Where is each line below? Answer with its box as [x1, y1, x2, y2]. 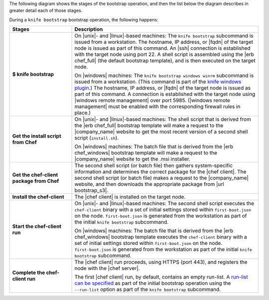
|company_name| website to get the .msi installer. [74, 155, 190, 162]
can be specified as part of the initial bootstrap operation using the [74, 280, 231, 287]
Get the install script [12, 133, 62, 140]
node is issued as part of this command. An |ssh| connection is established [74, 45, 251, 52]
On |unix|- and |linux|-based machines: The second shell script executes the [74, 200, 254, 207]
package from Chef [12, 178, 59, 185]
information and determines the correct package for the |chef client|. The [74, 168, 247, 175]
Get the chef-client [12, 171, 58, 178]
